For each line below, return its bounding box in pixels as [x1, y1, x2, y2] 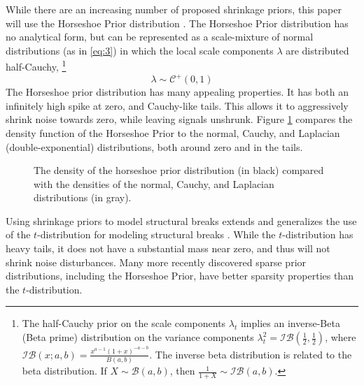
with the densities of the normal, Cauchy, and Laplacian [34, 176, 274, 191]
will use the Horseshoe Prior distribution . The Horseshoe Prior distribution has [6, 15, 349, 30]
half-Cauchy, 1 [6, 57, 66, 74]
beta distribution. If [22, 363, 107, 378]
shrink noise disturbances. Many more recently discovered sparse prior [6, 254, 307, 269]
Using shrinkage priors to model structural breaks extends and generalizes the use [6, 213, 357, 228]
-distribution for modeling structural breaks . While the [37, 227, 276, 242]
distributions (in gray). [34, 190, 132, 205]
